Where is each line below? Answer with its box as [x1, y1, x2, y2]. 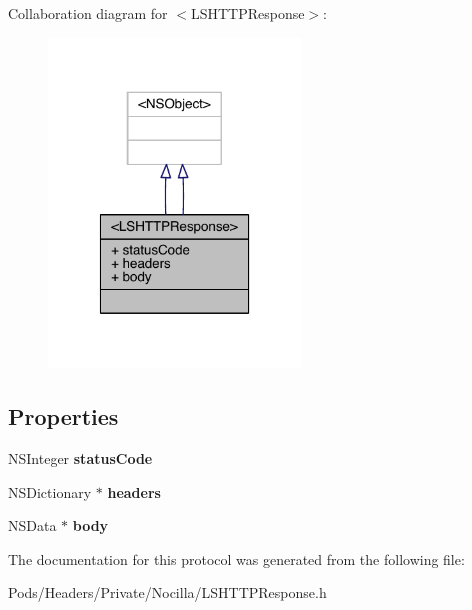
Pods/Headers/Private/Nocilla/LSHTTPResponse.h [8, 582, 327, 603]
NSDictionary [8, 481, 92, 502]
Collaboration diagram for [8, 3, 168, 23]
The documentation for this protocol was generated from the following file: [8, 548, 465, 569]
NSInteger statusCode [8, 448, 153, 469]
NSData [8, 515, 57, 536]
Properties [8, 401, 119, 432]
